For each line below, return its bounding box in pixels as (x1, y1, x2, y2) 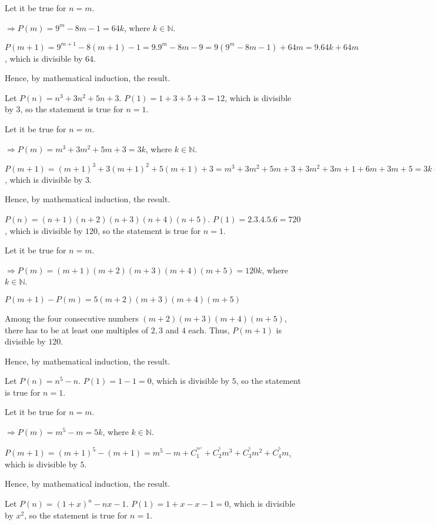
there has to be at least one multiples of (5, 323, 149, 336)
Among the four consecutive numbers (5, 312, 139, 324)
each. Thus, (188, 323, 230, 336)
